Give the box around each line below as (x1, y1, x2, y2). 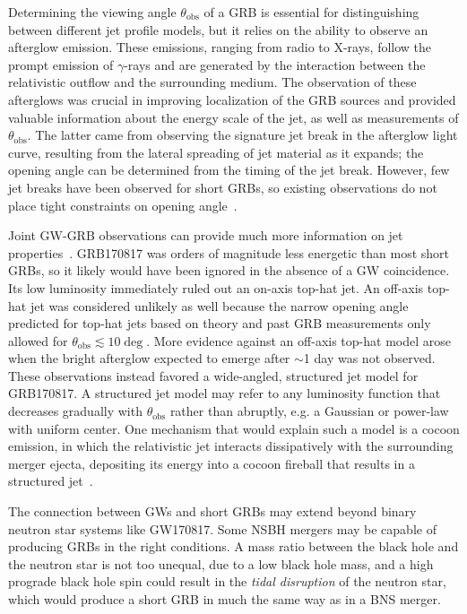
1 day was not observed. (303, 349, 436, 368)
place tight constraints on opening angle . (8, 195, 238, 214)
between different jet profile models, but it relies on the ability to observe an (8, 20, 428, 39)
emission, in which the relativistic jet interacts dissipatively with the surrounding (8, 437, 454, 455)
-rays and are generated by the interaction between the (124, 55, 426, 74)
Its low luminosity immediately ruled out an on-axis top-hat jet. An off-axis (8, 278, 424, 297)
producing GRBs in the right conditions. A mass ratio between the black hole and (8, 537, 459, 556)
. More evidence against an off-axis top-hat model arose (146, 331, 451, 350)
